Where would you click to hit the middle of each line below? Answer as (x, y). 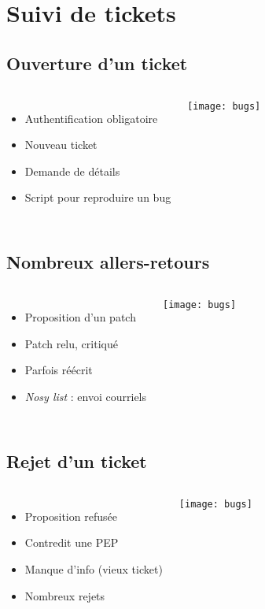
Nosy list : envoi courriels (86, 396)
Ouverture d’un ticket (97, 63)
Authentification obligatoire (91, 118)
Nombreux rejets (65, 595)
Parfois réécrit (59, 370)
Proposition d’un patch (80, 317)
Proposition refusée (71, 516)
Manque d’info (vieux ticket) (94, 568)
